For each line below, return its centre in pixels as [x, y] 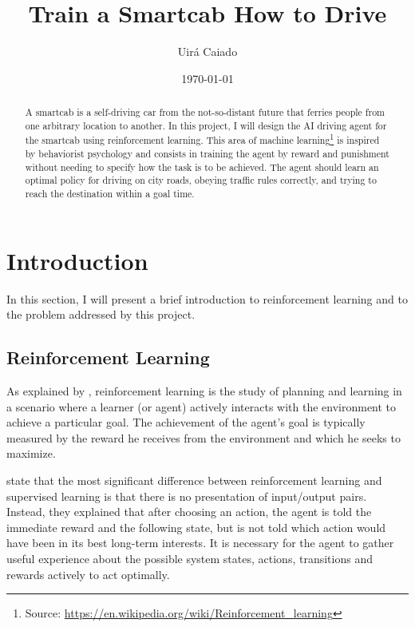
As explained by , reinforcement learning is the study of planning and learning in [204, 391]
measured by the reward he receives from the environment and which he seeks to [204, 437]
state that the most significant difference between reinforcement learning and [194, 480]
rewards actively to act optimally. [88, 574]
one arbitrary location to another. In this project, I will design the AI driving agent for [206, 125]
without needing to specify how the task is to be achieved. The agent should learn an [202, 167]
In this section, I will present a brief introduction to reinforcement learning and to [207, 298]
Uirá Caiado [207, 52]
